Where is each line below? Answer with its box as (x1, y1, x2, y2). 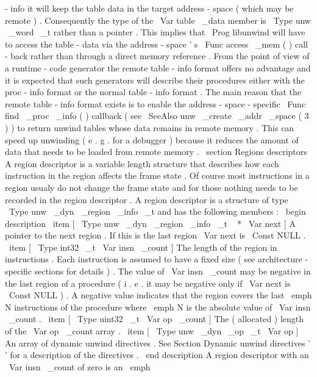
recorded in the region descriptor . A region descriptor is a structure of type (5, 193, 288, 206)
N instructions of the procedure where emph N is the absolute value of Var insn (5, 300, 311, 313)
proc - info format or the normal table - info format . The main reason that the (5, 85, 302, 98)
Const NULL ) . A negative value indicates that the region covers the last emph (9, 289, 312, 301)
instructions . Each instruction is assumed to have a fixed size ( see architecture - (5, 253, 308, 265)
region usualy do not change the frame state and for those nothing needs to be (5, 181, 298, 193)
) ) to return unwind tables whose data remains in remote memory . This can (5, 121, 294, 134)
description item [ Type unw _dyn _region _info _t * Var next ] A (5, 217, 296, 229)
